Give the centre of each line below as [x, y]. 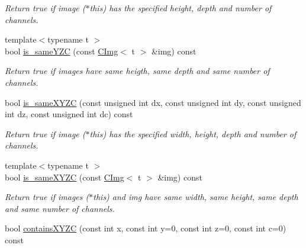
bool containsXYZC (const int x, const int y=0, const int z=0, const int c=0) [146, 228]
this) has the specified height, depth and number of [181, 8]
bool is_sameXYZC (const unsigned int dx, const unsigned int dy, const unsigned [153, 102]
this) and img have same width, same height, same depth [196, 197]
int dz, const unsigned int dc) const [69, 114]
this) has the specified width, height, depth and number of [193, 133]
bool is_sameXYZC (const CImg [65, 177]
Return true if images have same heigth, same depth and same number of [137, 71]
